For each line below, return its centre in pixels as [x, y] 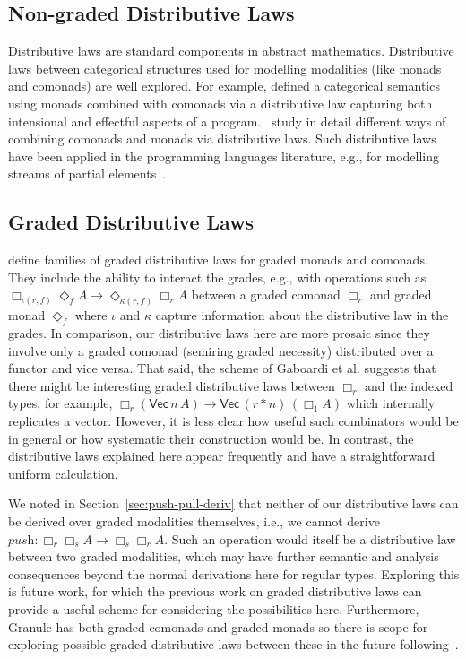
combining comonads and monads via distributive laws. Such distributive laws [222, 139]
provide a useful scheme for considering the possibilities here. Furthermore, [214, 608]
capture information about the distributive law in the [302, 315]
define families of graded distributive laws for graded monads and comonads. [218, 260]
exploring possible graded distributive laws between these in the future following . [233, 644]
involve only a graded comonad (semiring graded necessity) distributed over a [221, 350]
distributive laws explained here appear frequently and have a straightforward [222, 456]
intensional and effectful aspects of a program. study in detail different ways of [227, 121]
